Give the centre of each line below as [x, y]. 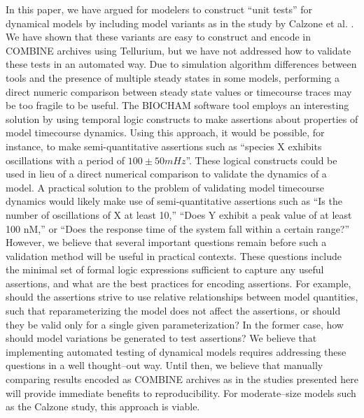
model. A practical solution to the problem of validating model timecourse [165, 187]
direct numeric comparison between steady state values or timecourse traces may [179, 91]
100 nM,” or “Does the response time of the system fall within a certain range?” [178, 228]
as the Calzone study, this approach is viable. [103, 406]
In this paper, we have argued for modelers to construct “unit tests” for [159, 9]
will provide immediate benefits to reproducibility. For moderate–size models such [181, 392]
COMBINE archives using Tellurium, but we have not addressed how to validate [178, 50]
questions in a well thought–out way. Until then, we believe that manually [164, 365]
